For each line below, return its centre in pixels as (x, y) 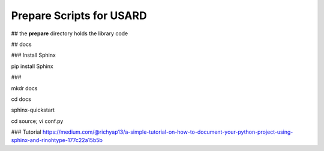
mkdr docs (24, 88)
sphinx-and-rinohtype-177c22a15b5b (57, 140)
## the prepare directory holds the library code (70, 33)
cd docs (21, 99)
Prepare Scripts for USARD (79, 16)
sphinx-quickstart (33, 110)
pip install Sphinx (32, 66)
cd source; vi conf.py (37, 121)
